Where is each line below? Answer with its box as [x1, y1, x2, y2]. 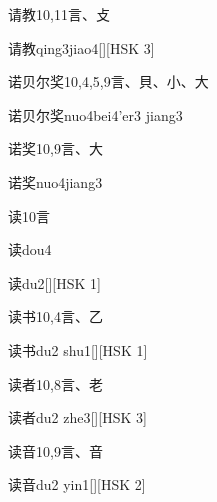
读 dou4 [8, 239, 52, 260]
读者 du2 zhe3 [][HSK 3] [8, 407, 147, 428]
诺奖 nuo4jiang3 [8, 171, 103, 192]
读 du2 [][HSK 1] [8, 272, 101, 293]
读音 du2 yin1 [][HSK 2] [8, 474, 146, 495]
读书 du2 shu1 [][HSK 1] [8, 339, 148, 360]
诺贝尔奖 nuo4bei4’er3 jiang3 [8, 104, 183, 125]
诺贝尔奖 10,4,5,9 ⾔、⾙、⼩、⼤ [8, 71, 209, 92]
